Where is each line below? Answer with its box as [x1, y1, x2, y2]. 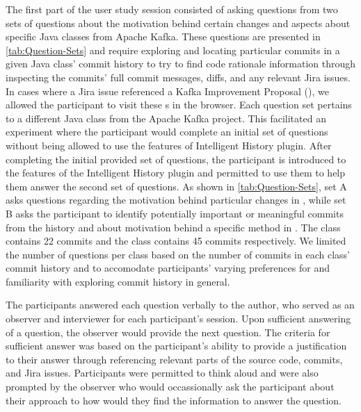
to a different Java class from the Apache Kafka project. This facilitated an [6, 110, 326, 125]
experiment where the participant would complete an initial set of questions [6, 124, 328, 139]
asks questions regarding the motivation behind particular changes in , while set [6, 192, 346, 207]
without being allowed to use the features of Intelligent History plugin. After [6, 138, 332, 152]
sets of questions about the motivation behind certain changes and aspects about [6, 15, 351, 30]
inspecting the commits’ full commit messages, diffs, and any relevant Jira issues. [6, 69, 351, 84]
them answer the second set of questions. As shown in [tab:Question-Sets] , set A [6, 179, 347, 193]
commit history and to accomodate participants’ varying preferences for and [6, 261, 330, 275]
